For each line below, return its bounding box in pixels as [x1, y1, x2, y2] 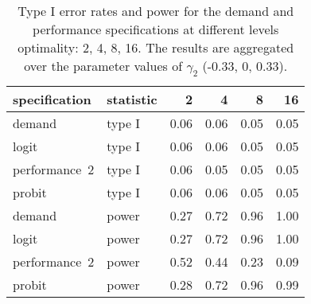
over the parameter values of [24, 57, 183, 75]
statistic [107, 90, 157, 109]
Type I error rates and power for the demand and [17, 2, 294, 20]
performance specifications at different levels [33, 20, 279, 38]
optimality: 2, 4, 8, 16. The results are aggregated [17, 38, 294, 57]
